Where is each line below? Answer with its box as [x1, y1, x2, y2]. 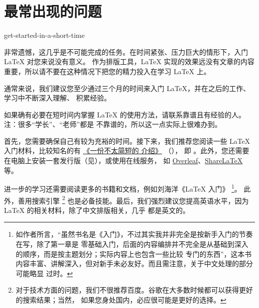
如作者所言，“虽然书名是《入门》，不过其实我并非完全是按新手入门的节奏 [15, 229, 253, 239]
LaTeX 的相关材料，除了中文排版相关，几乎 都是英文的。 [4, 205, 190, 215]
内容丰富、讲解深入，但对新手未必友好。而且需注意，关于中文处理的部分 [15, 258, 253, 269]
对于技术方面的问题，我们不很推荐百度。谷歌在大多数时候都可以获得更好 [15, 285, 253, 295]
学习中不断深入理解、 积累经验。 [4, 93, 111, 103]
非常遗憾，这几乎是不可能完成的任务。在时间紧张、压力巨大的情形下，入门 [4, 46, 248, 57]
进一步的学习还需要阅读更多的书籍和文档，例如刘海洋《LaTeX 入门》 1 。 [4, 182, 242, 194]
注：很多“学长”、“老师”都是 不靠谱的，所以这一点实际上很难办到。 [4, 119, 222, 129]
